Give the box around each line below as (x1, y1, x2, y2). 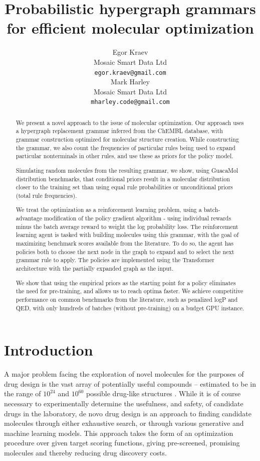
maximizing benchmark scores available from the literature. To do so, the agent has (16, 239, 233, 248)
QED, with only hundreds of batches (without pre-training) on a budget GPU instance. (16, 303, 244, 312)
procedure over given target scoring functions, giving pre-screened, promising (4, 437, 240, 448)
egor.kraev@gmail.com (94, 69, 166, 76)
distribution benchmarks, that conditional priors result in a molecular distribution (16, 174, 230, 183)
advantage (16, 214, 42, 222)
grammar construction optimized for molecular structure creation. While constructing (16, 135, 239, 144)
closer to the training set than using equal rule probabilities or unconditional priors (16, 183, 233, 191)
